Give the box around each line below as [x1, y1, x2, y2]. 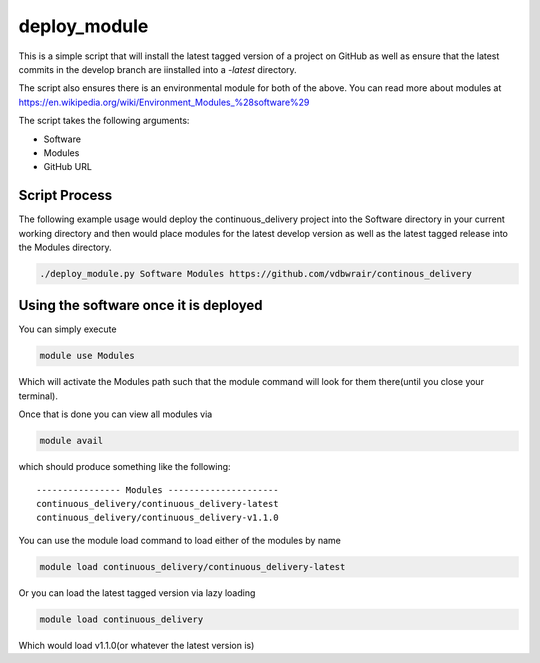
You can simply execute [18, 323, 117, 335]
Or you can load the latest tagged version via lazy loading [18, 586, 256, 599]
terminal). [18, 390, 59, 402]
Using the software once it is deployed [18, 297, 263, 314]
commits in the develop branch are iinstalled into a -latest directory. [18, 63, 297, 75]
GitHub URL [43, 161, 92, 173]
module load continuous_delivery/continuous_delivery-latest [39, 561, 346, 572]
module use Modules [39, 350, 135, 362]
